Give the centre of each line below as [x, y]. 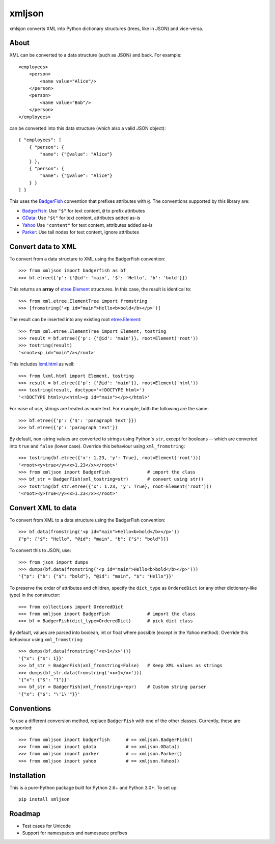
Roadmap [25, 814]
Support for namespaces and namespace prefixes [75, 833]
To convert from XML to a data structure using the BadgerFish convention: [87, 520]
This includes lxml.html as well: [42, 364]
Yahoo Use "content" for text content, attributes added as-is [87, 225]
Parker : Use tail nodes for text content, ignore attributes [81, 232]
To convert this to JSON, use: [40, 550]
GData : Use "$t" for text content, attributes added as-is [81, 218]
